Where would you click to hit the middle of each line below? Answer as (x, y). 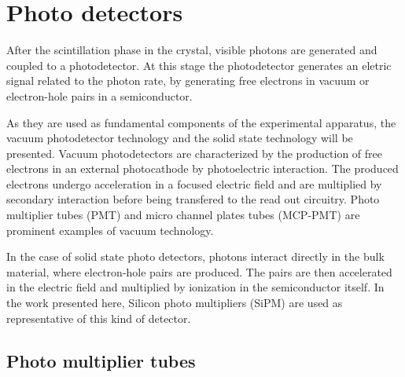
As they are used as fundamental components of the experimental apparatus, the (201, 122)
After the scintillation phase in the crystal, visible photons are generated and (192, 50)
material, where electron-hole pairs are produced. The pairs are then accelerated (199, 271)
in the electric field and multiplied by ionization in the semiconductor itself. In (195, 287)
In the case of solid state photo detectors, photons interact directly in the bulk (195, 256)
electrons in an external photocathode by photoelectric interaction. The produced (202, 168)
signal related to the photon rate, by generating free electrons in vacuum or (188, 81)
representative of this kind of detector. (99, 318)
